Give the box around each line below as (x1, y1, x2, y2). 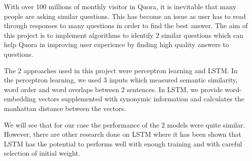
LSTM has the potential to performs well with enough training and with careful (4, 138, 242, 148)
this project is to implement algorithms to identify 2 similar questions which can (4, 30, 244, 40)
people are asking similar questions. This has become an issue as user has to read (4, 11, 246, 21)
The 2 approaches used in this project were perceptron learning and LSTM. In (4, 65, 238, 75)
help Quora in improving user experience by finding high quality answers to (4, 39, 229, 49)
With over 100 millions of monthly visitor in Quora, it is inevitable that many (4, 1, 236, 11)
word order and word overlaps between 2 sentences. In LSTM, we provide (4, 84, 223, 94)
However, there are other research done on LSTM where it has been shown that (4, 129, 241, 139)
